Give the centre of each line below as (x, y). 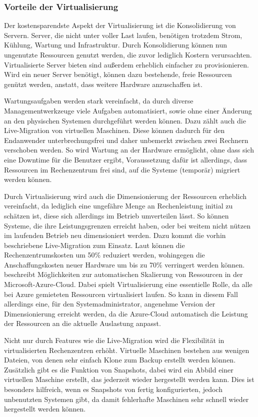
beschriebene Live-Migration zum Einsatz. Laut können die (94, 245)
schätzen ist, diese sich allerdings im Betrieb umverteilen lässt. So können (116, 215)
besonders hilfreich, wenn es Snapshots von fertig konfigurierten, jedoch (113, 389)
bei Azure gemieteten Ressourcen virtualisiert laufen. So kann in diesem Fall (121, 294)
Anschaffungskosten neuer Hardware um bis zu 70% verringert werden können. (124, 264)
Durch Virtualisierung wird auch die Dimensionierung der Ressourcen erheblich (125, 196)
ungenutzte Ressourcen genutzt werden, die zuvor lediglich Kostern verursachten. (128, 54)
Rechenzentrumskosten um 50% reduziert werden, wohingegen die (104, 255)
